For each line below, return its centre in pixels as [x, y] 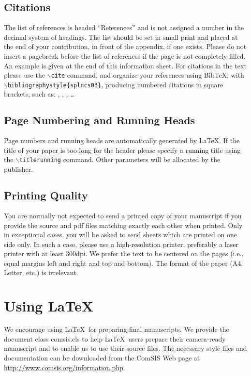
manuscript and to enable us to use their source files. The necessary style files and [125, 348]
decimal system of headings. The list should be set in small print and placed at [121, 37]
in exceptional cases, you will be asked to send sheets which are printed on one [120, 235]
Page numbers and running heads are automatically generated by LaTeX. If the [122, 140]
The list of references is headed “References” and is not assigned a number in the [124, 27]
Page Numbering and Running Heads [100, 120]
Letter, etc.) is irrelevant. [41, 272]
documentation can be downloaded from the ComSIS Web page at [102, 357]
